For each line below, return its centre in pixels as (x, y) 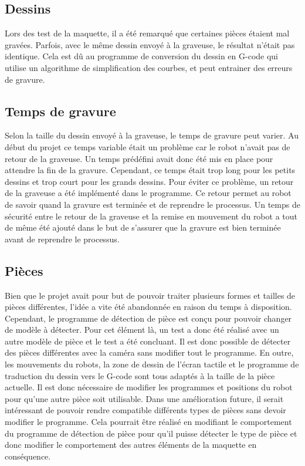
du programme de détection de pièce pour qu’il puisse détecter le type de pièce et (151, 433)
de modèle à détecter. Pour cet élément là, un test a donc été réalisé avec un (142, 330)
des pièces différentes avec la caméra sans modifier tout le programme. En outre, (149, 352)
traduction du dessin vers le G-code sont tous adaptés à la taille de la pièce (140, 375)
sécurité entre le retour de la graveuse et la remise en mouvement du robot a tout (151, 216)
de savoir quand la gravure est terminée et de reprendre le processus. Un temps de (152, 204)
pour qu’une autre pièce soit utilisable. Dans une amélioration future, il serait (144, 398)
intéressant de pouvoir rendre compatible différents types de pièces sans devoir (145, 410)
